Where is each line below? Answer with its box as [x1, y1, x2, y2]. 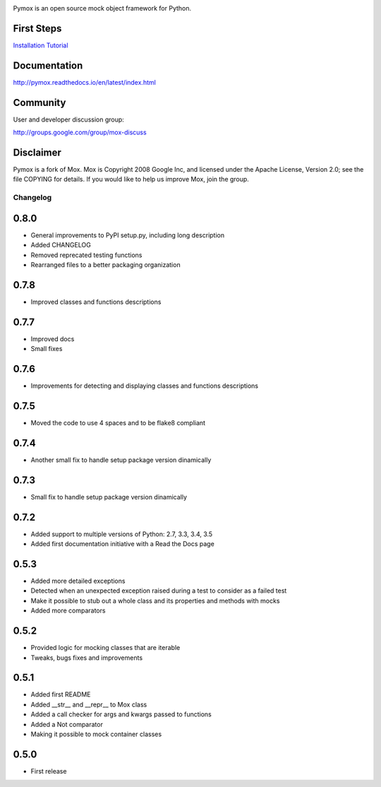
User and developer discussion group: [13, 115, 125, 124]
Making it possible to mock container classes [30, 730, 162, 738]
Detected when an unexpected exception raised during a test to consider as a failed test [30, 586, 287, 595]
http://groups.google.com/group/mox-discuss [13, 128, 147, 137]
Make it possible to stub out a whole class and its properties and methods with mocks [30, 596, 280, 605]
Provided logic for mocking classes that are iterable [30, 644, 181, 652]
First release [30, 767, 67, 775]
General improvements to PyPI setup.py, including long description [30, 230, 225, 239]
